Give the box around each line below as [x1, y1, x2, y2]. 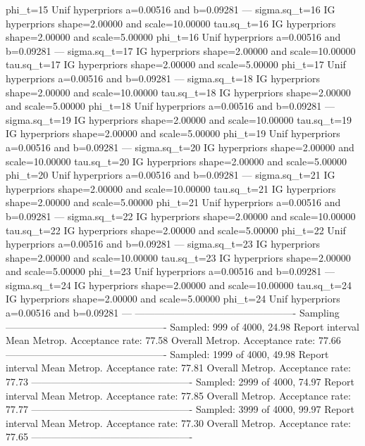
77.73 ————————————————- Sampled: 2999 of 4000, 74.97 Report [6, 374, 354, 389]
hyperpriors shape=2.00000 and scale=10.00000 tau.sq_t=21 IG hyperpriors [6, 181, 336, 196]
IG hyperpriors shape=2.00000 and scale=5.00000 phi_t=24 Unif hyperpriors [6, 291, 340, 306]
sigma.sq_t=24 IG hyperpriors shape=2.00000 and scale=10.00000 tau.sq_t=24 [6, 277, 352, 292]
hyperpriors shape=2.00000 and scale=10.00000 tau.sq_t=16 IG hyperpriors [6, 15, 336, 30]
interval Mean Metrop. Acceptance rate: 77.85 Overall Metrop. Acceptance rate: [6, 388, 351, 402]
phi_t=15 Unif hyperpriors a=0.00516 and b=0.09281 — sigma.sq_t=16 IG [6, 2, 335, 16]
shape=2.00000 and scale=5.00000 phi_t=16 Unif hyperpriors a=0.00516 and [6, 30, 341, 44]
